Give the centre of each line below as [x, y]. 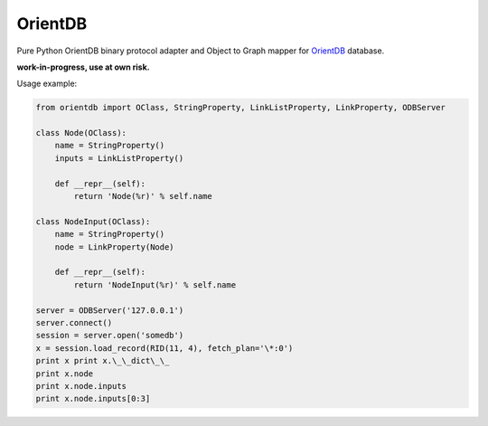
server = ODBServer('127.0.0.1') [110, 310]
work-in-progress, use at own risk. [83, 67]
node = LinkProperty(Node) [115, 247]
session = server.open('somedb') [110, 336]
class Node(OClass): [81, 133]
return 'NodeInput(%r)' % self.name [155, 284]
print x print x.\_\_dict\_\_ [103, 361]
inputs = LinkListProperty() [119, 158]
